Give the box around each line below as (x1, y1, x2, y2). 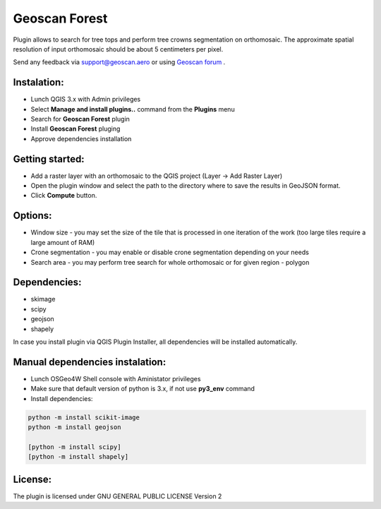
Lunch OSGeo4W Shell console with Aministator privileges (30, 374, 201, 383)
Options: (13, 210, 52, 222)
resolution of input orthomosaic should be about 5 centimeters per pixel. (13, 44, 224, 53)
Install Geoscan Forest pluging (30, 124, 121, 133)
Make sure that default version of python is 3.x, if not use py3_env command (30, 385, 255, 393)
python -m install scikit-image (28, 413, 140, 421)
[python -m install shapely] (28, 453, 129, 461)
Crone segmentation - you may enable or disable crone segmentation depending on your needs (30, 248, 310, 257)
